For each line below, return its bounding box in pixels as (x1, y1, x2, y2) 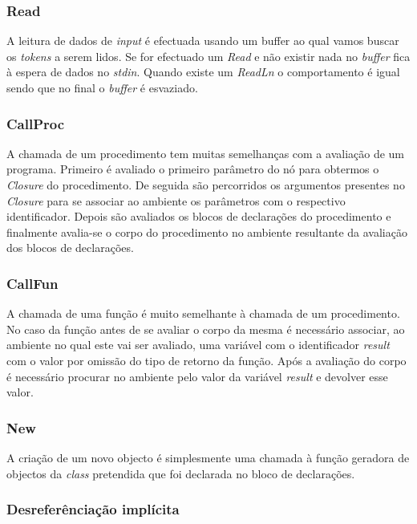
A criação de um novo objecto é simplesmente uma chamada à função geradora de (6, 449, 410, 465)
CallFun (6, 273, 59, 293)
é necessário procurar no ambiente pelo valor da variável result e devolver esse (6, 368, 388, 384)
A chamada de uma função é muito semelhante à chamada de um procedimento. (6, 305, 400, 322)
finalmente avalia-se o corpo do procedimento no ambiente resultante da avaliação (6, 223, 407, 240)
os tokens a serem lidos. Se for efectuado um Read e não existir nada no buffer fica (6, 47, 411, 64)
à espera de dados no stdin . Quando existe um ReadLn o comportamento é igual (6, 63, 400, 80)
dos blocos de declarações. (6, 239, 134, 256)
